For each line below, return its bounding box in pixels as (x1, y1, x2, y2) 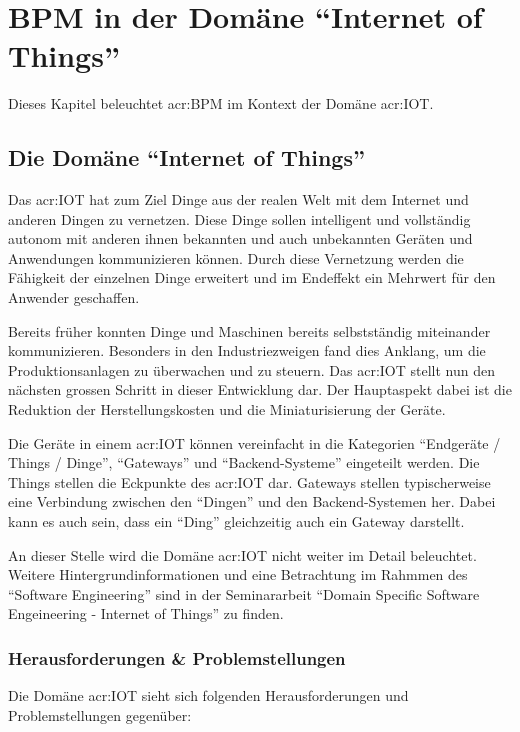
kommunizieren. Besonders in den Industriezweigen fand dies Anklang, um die (8, 340, 486, 361)
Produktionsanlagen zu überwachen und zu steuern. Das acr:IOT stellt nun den (8, 359, 496, 380)
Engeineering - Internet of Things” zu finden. (8, 603, 284, 624)
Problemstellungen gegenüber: (8, 704, 192, 725)
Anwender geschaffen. (8, 287, 140, 308)
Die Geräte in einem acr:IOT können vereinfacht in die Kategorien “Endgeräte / (8, 432, 501, 453)
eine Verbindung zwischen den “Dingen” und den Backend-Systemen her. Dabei (8, 491, 496, 512)
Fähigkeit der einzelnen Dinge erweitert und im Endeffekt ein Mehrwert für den (8, 267, 496, 288)
